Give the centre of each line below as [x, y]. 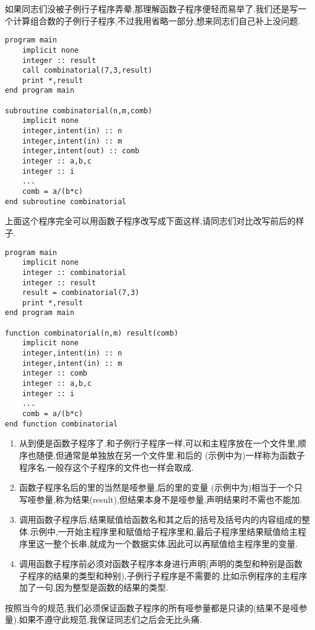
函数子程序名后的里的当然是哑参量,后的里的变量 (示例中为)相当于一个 [157, 487]
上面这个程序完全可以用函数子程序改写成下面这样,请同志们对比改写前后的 [150, 221]
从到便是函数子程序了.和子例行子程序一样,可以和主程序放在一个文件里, [158, 443]
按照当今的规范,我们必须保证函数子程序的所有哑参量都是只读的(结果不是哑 [152, 607]
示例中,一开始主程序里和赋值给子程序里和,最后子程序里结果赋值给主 [164, 531]
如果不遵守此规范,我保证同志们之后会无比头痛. [111, 619]
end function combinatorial [61, 424]
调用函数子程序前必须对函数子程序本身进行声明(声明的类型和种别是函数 [161, 564]
